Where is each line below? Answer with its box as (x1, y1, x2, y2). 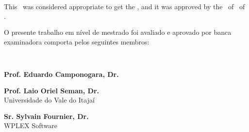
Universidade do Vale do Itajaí (4, 95, 95, 105)
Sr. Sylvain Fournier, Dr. (4, 111, 89, 121)
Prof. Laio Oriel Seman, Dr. (4, 85, 100, 95)
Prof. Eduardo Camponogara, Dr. (4, 69, 119, 79)
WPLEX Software (4, 120, 57, 131)
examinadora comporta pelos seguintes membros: (4, 36, 149, 46)
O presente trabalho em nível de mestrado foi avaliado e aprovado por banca (4, 27, 232, 37)
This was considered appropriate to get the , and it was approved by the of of (4, 1, 245, 11)
